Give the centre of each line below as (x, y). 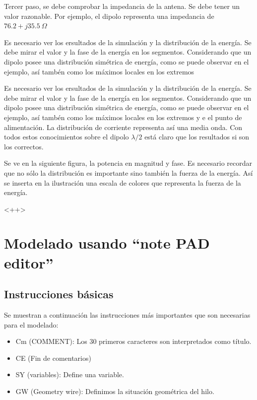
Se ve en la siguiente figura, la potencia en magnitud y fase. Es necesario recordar (128, 163)
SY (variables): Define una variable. (70, 374)
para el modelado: (31, 324)
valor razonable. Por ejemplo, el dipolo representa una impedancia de (109, 16)
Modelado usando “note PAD (107, 243)
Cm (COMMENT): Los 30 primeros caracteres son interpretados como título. (133, 341)
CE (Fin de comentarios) (53, 358)
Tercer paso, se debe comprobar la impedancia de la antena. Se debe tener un (122, 6)
